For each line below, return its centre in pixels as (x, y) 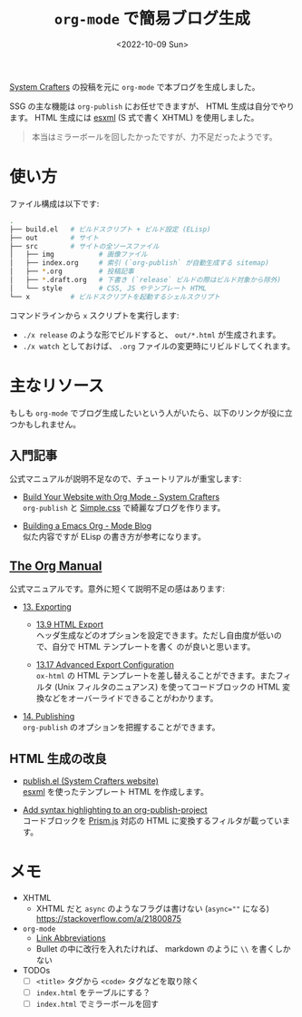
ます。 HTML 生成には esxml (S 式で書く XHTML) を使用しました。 (134, 117)
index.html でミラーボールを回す (97, 1004)
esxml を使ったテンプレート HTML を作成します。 (115, 792)
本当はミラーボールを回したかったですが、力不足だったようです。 (155, 136)
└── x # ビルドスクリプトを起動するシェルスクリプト (115, 297)
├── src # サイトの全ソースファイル (84, 246)
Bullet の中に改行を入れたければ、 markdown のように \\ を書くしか (163, 948)
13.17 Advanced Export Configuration (105, 665)
